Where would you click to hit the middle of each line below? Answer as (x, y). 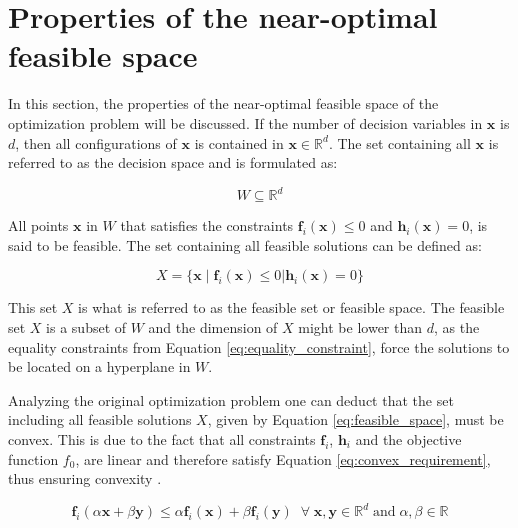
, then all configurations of (96, 142)
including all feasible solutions (100, 419)
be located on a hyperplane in (99, 366)
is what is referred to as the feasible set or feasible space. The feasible (291, 307)
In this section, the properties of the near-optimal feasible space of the (223, 103)
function (33, 458)
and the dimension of (213, 326)
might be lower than (360, 326)
